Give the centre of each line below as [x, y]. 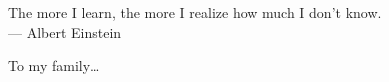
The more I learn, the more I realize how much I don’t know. [195, 12]
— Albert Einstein [65, 31]
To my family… [54, 65]
